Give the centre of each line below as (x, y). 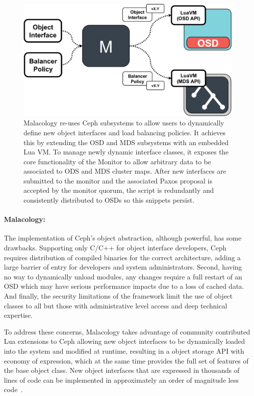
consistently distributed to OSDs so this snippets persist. (109, 200)
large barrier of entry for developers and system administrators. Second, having (123, 267)
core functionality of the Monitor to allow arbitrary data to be (117, 161)
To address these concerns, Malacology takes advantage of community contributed (127, 331)
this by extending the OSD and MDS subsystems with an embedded (126, 142)
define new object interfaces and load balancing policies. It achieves (125, 132)
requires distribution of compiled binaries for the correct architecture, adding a (122, 257)
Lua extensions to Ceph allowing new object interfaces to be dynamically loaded (125, 341)
